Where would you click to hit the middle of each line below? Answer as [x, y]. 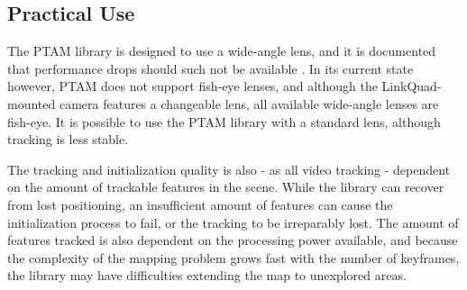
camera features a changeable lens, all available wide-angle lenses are [249, 103]
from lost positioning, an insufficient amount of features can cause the [200, 204]
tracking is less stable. [68, 139]
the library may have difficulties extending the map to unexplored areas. [207, 275]
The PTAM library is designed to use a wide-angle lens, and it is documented [222, 51]
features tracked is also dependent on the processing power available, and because [233, 240]
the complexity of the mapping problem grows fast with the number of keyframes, [233, 257]
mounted [32, 103]
